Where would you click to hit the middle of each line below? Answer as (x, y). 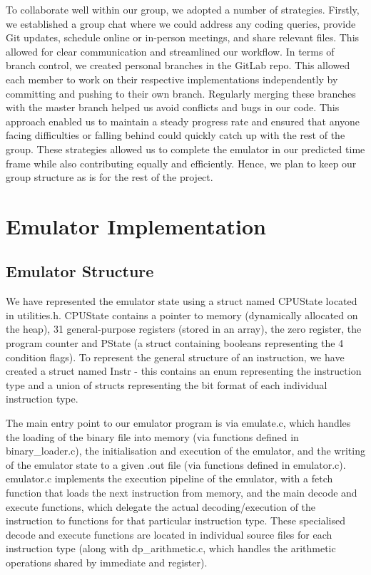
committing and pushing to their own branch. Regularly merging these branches (181, 93)
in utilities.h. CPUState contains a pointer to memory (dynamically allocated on (182, 315)
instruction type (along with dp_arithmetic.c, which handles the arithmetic (171, 548)
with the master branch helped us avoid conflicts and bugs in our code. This (173, 107)
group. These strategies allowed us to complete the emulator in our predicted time (185, 149)
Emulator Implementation (136, 226)
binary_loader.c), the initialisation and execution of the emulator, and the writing (185, 451)
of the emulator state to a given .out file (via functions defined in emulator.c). (176, 464)
